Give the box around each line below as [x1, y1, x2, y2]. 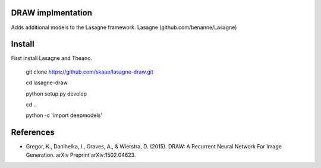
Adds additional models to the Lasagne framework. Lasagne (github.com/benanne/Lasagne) [11, 24, 237, 31]
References [11, 128, 55, 138]
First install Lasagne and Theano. [11, 55, 92, 62]
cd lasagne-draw [26, 79, 68, 86]
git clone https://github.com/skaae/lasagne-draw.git [26, 68, 154, 75]
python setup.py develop [26, 90, 87, 97]
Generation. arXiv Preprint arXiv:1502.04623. [26, 151, 136, 159]
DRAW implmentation [11, 8, 92, 18]
